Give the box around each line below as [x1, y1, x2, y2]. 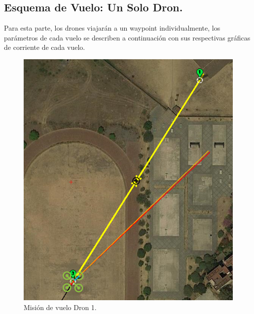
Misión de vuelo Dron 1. [24, 302, 97, 312]
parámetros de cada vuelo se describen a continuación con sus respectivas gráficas [4, 32, 251, 42]
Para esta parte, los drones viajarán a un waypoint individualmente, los [4, 23, 220, 33]
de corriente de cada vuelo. [4, 42, 85, 52]
